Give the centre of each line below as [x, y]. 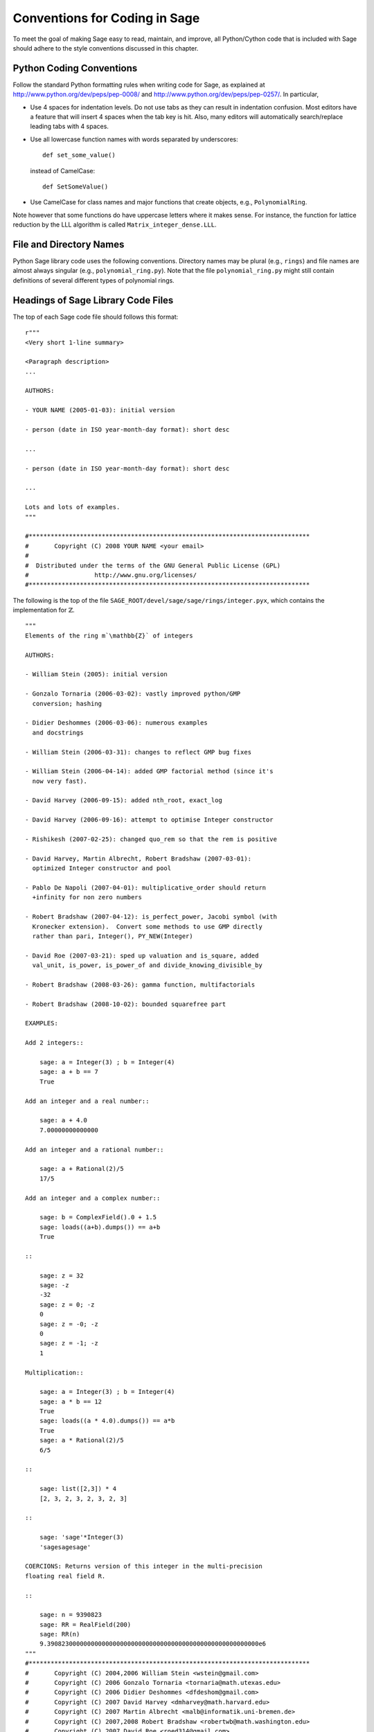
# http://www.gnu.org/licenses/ [111, 575]
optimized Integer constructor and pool [102, 868]
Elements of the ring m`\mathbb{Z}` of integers [109, 635]
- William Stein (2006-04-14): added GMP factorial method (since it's [149, 771]
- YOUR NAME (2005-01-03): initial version [100, 410]
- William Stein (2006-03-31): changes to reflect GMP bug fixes [139, 752]
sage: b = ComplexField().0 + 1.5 [98, 1217]
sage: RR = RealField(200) [85, 1624]
